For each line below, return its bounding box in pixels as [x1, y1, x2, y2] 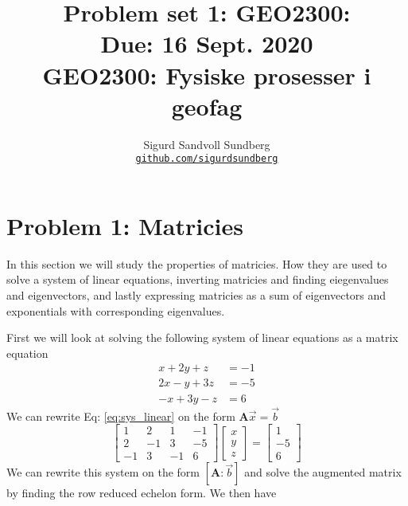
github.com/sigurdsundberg [135, 153, 278, 165]
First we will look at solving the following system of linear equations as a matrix [6, 329, 398, 346]
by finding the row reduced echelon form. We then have [6, 484, 277, 501]
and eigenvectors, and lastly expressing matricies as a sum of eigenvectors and [6, 287, 387, 304]
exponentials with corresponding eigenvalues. [6, 302, 225, 319]
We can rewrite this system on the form [6, 464, 200, 481]
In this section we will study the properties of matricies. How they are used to [6, 255, 387, 272]
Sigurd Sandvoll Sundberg [143, 135, 270, 152]
